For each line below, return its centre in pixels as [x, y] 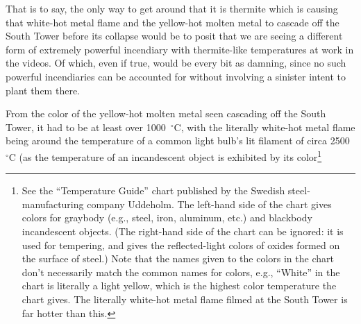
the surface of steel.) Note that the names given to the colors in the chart [178, 258]
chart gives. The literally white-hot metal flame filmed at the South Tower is [185, 299]
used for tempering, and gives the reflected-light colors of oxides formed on [181, 245]
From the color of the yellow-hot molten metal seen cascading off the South [166, 113]
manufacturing [53, 204]
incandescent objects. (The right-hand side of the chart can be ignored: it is [183, 231]
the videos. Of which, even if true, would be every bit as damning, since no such [176, 63]
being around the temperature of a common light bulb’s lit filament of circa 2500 [178, 140]
